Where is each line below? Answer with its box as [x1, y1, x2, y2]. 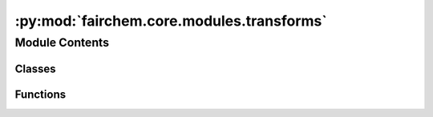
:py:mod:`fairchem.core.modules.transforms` [14, 12, 328, 30]
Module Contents [14, 35, 110, 50]
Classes [14, 62, 56, 75]
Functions [14, 87, 67, 101]
